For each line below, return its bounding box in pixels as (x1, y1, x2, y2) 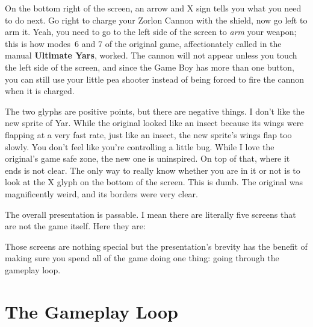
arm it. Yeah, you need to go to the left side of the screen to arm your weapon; (5, 25, 297, 38)
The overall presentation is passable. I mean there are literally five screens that (5, 208, 296, 220)
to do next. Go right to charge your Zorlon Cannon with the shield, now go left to (5, 13, 308, 26)
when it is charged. (5, 84, 75, 97)
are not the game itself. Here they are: (5, 220, 146, 232)
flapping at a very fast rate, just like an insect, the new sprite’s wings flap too (5, 128, 292, 141)
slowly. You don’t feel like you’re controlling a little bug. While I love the (5, 140, 274, 153)
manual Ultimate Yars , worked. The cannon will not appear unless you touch (5, 49, 297, 62)
